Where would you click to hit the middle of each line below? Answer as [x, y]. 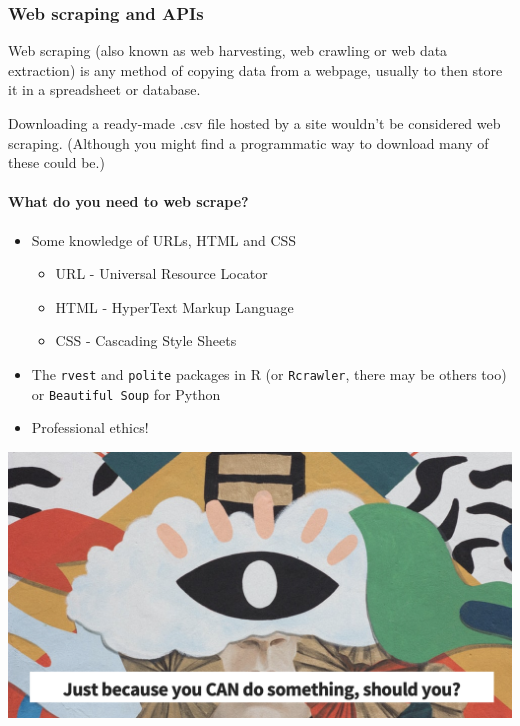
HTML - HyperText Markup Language [174, 306]
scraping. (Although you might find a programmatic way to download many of [248, 142]
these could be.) [56, 162]
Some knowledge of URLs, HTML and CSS [164, 239]
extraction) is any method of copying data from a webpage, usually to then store [255, 69]
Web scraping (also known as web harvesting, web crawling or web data [228, 50]
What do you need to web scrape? [128, 201]
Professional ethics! [90, 427]
